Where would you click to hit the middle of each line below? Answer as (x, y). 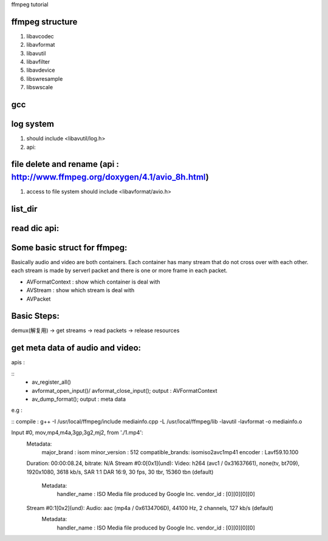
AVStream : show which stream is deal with (80, 290)
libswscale (40, 87)
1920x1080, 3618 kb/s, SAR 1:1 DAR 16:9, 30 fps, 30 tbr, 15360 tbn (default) (120, 472)
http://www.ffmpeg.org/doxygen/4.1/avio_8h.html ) (110, 177)
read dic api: (35, 228)
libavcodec (40, 36)
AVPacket (39, 299)
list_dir (24, 209)
